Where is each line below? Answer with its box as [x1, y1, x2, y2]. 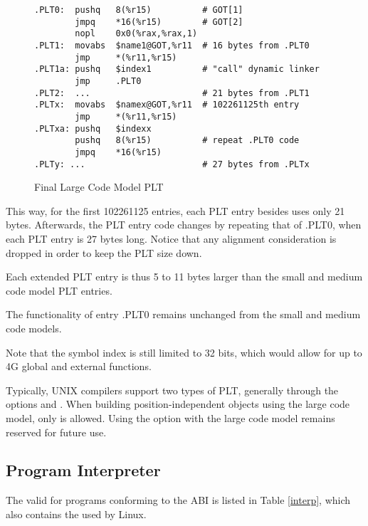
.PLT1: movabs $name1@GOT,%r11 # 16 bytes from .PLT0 [34, 40, 310, 51]
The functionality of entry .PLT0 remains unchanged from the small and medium [6, 307, 361, 322]
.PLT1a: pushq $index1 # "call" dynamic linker [34, 64, 320, 75]
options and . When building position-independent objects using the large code [6, 396, 350, 411]
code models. [6, 320, 62, 335]
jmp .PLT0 [75, 75, 142, 86]
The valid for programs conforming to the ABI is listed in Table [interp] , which [6, 493, 351, 507]
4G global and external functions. [6, 359, 152, 374]
